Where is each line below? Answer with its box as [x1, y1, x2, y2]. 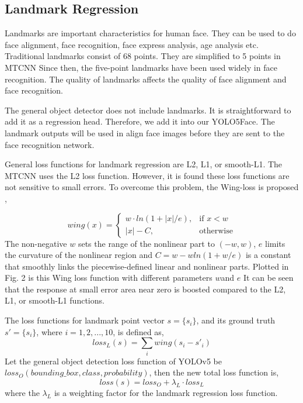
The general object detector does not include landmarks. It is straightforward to [5, 104, 291, 116]
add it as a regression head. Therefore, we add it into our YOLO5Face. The [5, 115, 275, 128]
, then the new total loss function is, [149, 366, 279, 378]
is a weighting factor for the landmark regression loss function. [54, 386, 278, 398]
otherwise [199, 227, 233, 236]
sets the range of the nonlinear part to [78, 237, 215, 249]
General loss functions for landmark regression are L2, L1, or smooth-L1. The [5, 158, 283, 170]
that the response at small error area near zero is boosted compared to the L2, [5, 283, 286, 295]
